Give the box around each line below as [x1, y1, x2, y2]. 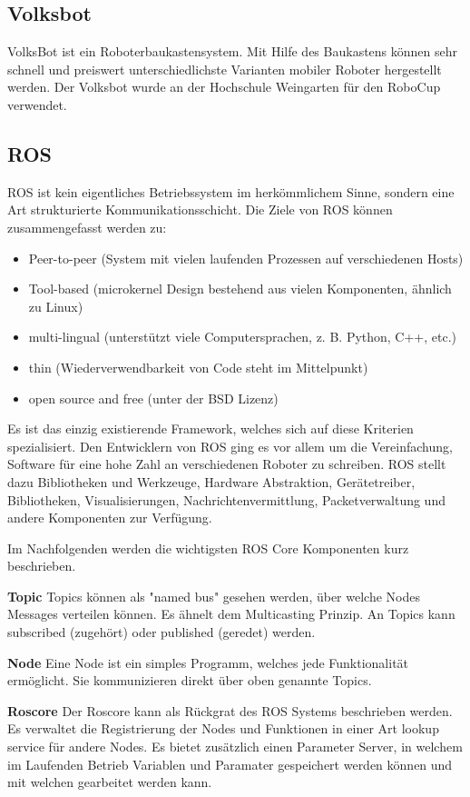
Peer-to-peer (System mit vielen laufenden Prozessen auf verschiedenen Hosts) [28, 248, 464, 267]
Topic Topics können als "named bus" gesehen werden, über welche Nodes [7, 586, 420, 605]
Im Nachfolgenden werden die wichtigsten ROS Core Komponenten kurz [7, 538, 409, 557]
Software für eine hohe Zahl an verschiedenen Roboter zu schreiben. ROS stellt [7, 454, 446, 473]
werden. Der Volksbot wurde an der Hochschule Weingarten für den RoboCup [7, 77, 441, 96]
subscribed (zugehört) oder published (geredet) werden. [7, 623, 316, 642]
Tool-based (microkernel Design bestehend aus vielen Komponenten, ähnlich [28, 279, 452, 298]
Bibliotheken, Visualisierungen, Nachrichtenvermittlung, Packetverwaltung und [7, 490, 446, 509]
